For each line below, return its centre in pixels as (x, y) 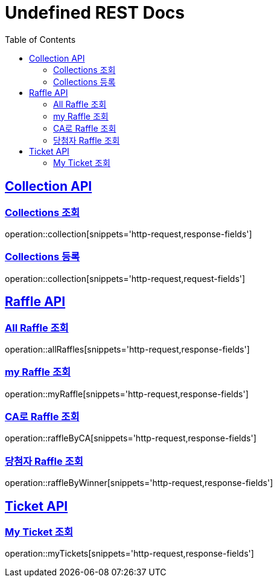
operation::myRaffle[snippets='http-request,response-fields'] (127, 394)
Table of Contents (40, 39)
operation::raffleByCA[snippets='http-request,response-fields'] (131, 438)
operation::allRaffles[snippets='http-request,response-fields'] (127, 349)
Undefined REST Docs (95, 13)
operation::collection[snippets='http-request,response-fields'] (129, 234)
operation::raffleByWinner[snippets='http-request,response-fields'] (139, 483)
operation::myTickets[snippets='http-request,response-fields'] (129, 554)
